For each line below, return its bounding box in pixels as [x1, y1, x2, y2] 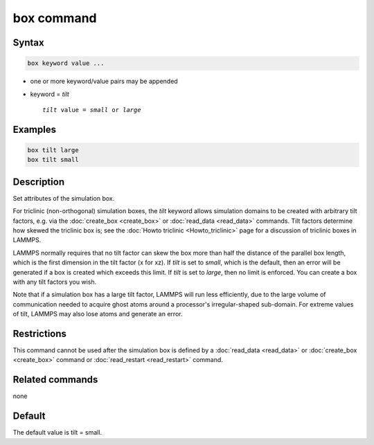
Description [12, 176, 65, 188]
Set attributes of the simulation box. [12, 194, 115, 202]
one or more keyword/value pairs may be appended [30, 77, 178, 86]
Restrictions [12, 327, 67, 339]
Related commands [12, 374, 98, 385]
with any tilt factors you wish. [12, 278, 97, 286]
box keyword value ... [27, 60, 105, 67]
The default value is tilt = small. [12, 428, 103, 437]
